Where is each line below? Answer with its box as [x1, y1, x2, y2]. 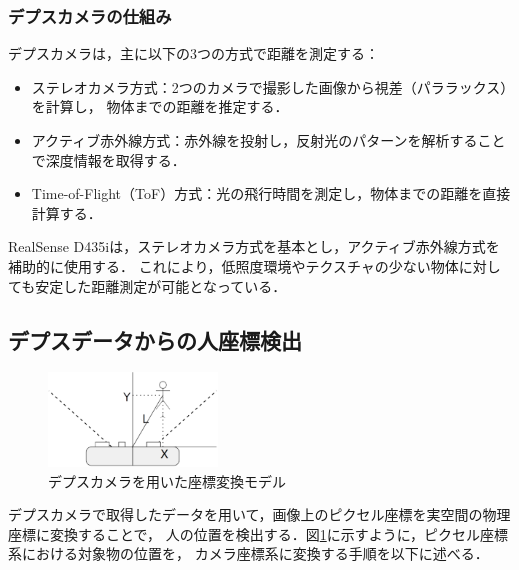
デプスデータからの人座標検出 [8, 324, 302, 355]
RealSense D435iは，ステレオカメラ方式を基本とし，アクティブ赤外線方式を [8, 236, 500, 257]
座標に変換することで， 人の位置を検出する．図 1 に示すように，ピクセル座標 [8, 523, 508, 544]
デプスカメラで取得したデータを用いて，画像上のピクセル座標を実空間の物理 [8, 504, 511, 525]
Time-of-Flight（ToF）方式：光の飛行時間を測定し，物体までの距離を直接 [31, 183, 511, 204]
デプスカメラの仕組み [8, 3, 172, 28]
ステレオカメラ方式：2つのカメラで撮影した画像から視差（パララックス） [31, 76, 508, 97]
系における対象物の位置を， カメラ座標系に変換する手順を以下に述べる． [8, 543, 489, 564]
